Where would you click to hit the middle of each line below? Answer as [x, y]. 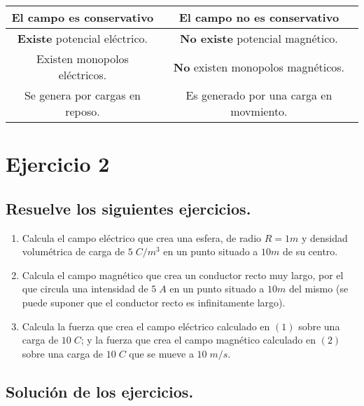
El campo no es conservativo [259, 17]
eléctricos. [83, 75]
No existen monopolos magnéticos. [259, 67]
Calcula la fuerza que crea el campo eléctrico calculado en [146, 326]
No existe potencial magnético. [259, 38]
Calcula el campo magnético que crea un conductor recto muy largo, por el [183, 275]
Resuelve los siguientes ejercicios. [128, 208]
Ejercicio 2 [58, 164]
